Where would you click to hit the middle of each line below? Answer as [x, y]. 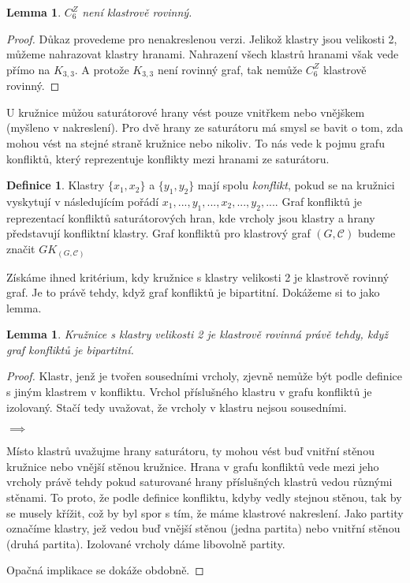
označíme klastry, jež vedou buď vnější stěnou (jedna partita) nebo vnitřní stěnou [203, 528]
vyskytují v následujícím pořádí [83, 201]
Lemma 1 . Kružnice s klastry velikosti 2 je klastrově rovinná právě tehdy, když [198, 334]
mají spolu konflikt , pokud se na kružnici [296, 185]
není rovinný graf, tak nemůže [230, 69]
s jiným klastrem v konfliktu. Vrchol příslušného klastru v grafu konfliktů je [189, 392]
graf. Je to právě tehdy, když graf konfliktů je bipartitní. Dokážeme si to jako [193, 292]
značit [21, 248]
